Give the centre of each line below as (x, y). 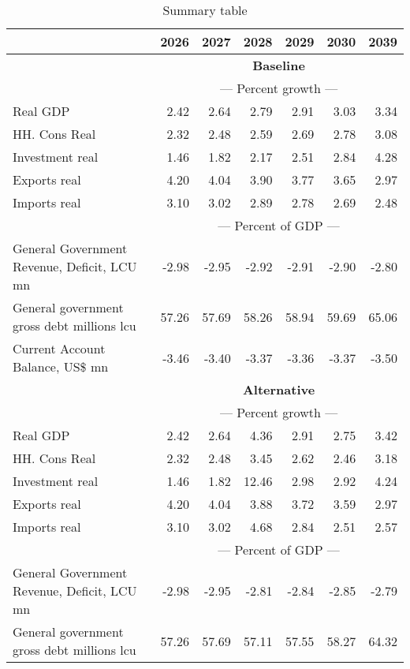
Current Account (59, 348)
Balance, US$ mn (61, 366)
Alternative (279, 389)
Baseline (279, 65)
